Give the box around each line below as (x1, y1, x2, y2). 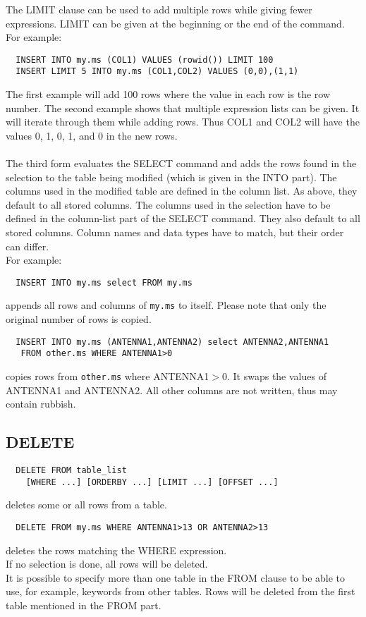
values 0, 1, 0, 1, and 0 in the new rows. (6, 128, 178, 142)
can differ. (6, 238, 49, 253)
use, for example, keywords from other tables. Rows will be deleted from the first (6, 584, 355, 599)
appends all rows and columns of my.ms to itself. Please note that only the (6, 298, 327, 312)
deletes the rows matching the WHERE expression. (6, 542, 227, 557)
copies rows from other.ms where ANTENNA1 (6, 369, 209, 384)
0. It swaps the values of (221, 369, 327, 384)
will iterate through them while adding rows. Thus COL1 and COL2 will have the (6, 114, 360, 129)
